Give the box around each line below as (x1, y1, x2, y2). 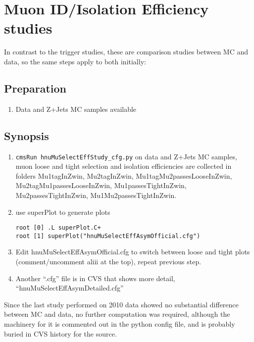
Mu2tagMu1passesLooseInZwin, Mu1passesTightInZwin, (15, 180, 187, 191)
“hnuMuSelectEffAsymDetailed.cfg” (15, 283, 124, 293)
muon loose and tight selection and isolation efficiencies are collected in (15, 161, 232, 171)
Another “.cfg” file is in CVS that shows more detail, (15, 273, 175, 283)
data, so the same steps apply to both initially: (4, 56, 146, 66)
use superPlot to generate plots (15, 206, 110, 217)
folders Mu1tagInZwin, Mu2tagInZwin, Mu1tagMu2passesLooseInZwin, (15, 170, 232, 181)
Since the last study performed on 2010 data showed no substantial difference (4, 299, 239, 309)
